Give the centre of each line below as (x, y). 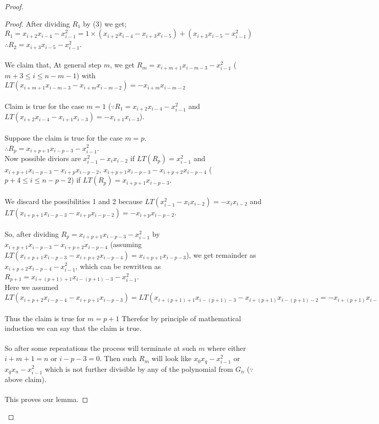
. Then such (118, 358)
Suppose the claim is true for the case (64, 137)
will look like (172, 358)
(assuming (126, 244)
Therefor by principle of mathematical (181, 318)
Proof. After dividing (37, 23)
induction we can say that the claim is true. (73, 328)
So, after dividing (32, 233)
